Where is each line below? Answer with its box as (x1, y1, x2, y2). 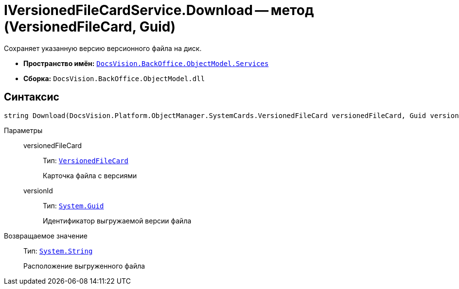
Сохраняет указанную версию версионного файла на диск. (4, 44, 202, 52)
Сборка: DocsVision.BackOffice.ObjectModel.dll (23, 74, 205, 83)
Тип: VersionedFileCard (43, 156, 129, 165)
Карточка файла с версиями (43, 171, 137, 180)
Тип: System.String (23, 246, 93, 255)
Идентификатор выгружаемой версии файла (43, 216, 192, 225)
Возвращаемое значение (4, 231, 88, 240)
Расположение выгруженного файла (23, 261, 145, 270)
